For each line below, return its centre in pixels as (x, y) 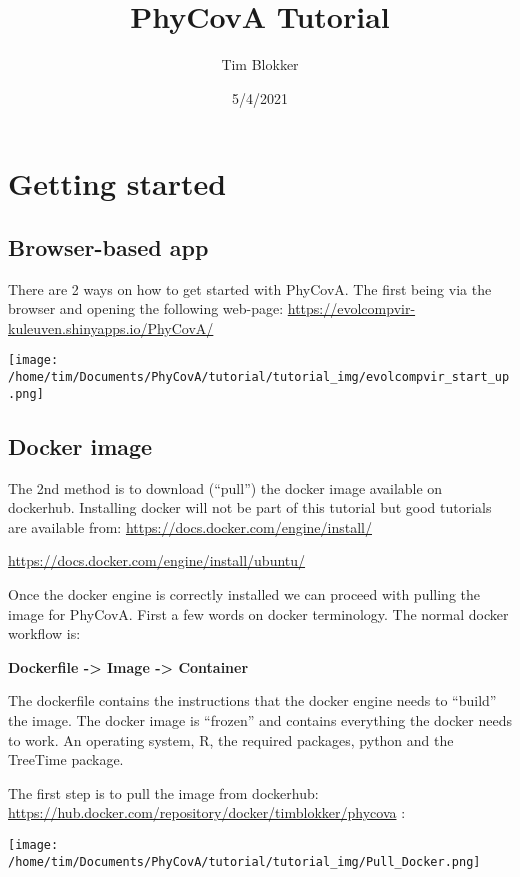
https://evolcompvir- (351, 308)
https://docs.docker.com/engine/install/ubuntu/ (157, 560)
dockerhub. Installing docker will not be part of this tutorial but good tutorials (250, 507)
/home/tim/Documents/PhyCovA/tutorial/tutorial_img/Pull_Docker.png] (244, 861)
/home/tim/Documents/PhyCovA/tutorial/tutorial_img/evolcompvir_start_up (259, 377)
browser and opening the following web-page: (146, 308)
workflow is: (44, 633)
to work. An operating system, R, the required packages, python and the (231, 739)
